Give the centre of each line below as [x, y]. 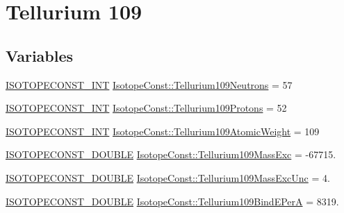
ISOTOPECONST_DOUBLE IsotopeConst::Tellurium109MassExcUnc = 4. [168, 177]
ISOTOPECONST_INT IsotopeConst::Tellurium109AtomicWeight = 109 [163, 131]
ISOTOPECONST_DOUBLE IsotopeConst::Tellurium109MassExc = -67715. [171, 154]
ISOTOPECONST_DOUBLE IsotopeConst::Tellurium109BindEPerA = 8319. [172, 201]
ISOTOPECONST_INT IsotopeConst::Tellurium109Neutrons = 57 [149, 84]
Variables [40, 55]
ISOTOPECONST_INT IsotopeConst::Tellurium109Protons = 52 [146, 108]
